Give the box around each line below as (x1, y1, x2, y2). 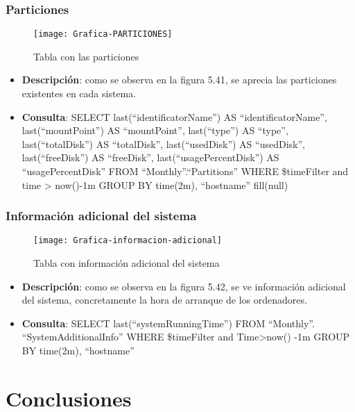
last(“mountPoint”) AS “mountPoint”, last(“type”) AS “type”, (21, 123, 288, 138)
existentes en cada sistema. (21, 86, 137, 101)
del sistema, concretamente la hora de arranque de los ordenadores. (21, 292, 307, 307)
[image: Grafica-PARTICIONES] (33, 29, 173, 40)
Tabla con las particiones (33, 49, 139, 63)
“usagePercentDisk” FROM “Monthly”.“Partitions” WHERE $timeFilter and (21, 164, 349, 179)
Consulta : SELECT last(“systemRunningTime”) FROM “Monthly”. (21, 315, 315, 330)
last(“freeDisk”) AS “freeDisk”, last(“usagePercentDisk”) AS (21, 150, 279, 165)
